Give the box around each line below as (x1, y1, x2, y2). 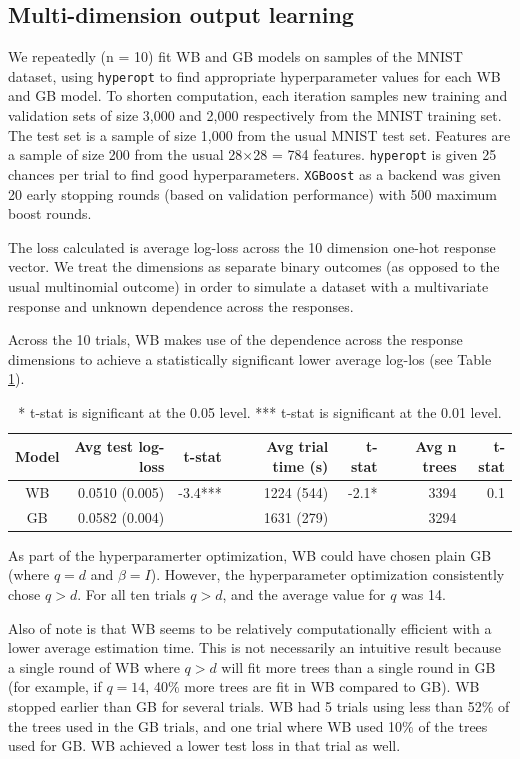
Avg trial (266, 436, 329, 457)
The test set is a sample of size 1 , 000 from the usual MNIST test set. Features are (8, 124, 511, 145)
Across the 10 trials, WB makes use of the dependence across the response (8, 329, 463, 350)
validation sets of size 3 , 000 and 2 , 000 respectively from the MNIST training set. (8, 105, 502, 126)
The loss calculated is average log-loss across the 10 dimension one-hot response (8, 236, 496, 257)
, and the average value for (222, 584, 386, 605)
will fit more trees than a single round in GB (221, 656, 496, 677)
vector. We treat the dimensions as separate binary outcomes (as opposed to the (8, 256, 500, 277)
